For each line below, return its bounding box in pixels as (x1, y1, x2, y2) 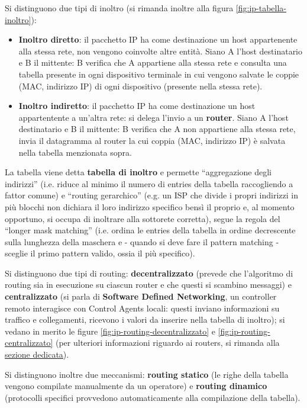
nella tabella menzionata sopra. (18, 146, 132, 158)
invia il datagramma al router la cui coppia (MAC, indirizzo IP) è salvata (18, 134, 286, 146)
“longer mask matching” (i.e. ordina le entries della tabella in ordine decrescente (5, 224, 296, 236)
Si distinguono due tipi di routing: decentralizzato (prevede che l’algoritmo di (5, 266, 293, 279)
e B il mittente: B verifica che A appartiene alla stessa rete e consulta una (18, 56, 287, 69)
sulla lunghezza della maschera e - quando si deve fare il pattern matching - (5, 235, 279, 248)
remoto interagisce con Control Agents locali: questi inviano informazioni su (5, 301, 280, 314)
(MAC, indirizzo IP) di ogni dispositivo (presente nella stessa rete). (18, 79, 263, 92)
